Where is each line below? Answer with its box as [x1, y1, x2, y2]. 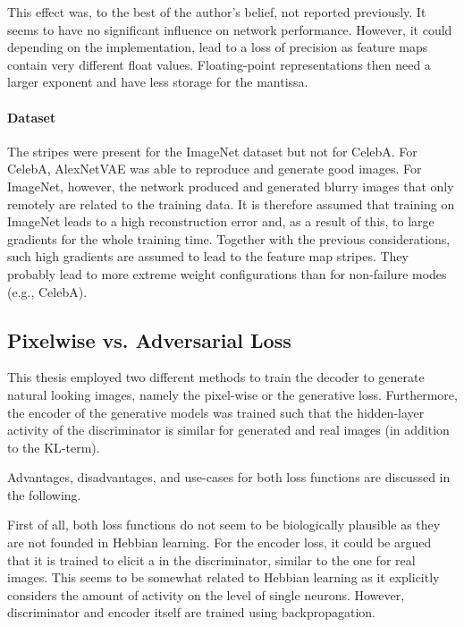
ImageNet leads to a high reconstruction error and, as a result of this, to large [7, 212, 434, 231]
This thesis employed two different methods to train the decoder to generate [7, 368, 425, 386]
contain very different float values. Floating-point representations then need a [7, 55, 431, 73]
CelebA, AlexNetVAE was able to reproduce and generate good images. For [7, 159, 422, 178]
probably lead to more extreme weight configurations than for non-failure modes [7, 264, 447, 283]
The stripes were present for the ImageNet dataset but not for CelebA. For [7, 141, 418, 160]
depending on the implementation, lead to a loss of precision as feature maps [7, 38, 428, 56]
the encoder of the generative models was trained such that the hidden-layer [7, 402, 425, 421]
